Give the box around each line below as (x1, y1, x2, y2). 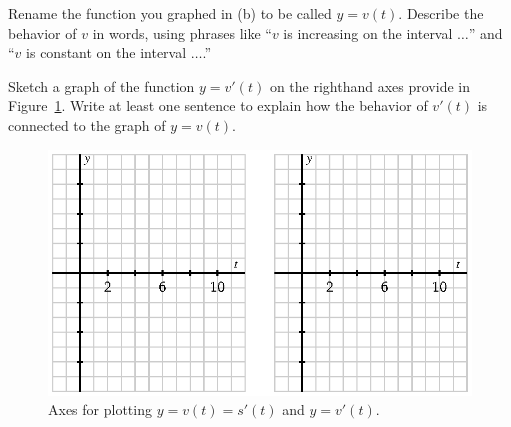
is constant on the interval (26, 42, 187, 63)
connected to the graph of (8, 114, 166, 135)
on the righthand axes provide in (269, 75, 470, 96)
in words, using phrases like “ (92, 22, 272, 43)
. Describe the (398, 3, 484, 23)
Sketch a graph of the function (8, 75, 195, 96)
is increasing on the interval (283, 22, 453, 43)
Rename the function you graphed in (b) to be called (8, 3, 332, 23)
